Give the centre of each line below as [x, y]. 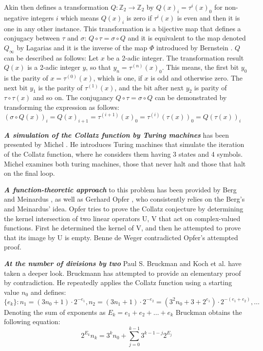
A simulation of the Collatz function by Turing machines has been [116, 134]
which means [80, 17]
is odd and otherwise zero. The [197, 77]
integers [42, 17]
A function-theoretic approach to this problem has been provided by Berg [120, 189]
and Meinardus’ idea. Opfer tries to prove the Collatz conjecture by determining [124, 208]
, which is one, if [118, 77]
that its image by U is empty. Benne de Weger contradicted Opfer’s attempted [121, 237]
